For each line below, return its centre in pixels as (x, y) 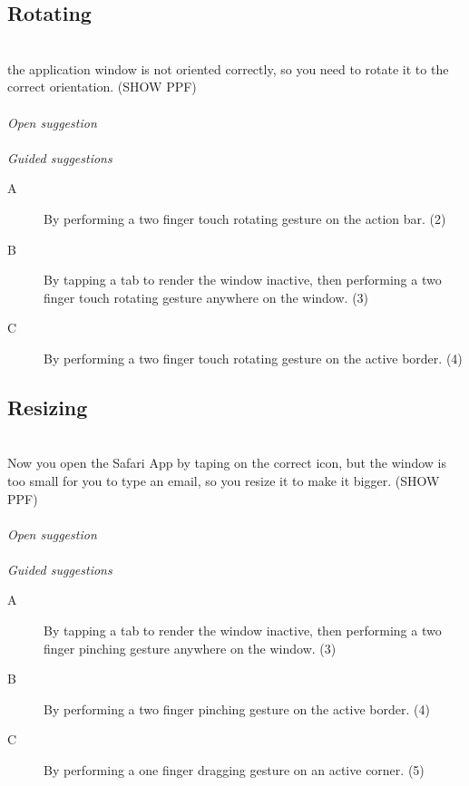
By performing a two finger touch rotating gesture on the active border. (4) (253, 358)
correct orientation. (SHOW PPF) (102, 87)
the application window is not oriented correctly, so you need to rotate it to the (228, 68)
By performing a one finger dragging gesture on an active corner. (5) (234, 770)
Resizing (48, 407)
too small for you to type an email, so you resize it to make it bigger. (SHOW (224, 480)
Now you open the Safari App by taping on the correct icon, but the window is (227, 463)
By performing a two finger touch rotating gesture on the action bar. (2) (245, 218)
